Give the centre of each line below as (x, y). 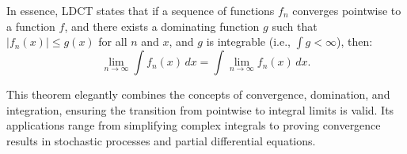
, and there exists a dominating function (162, 26)
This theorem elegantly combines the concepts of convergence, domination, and (198, 94)
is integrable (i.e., (248, 41)
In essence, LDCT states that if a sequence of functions (141, 10)
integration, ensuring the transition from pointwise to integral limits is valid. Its (200, 109)
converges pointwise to (347, 10)
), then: (354, 41)
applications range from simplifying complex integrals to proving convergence (194, 125)
